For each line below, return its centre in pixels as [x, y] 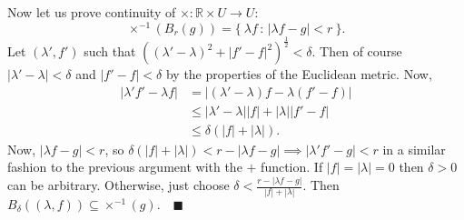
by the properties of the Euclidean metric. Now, [299, 74]
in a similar [414, 149]
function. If [292, 167]
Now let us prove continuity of [92, 12]
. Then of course [357, 51]
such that [110, 51]
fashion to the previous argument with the [125, 167]
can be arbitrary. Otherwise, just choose [118, 185]
